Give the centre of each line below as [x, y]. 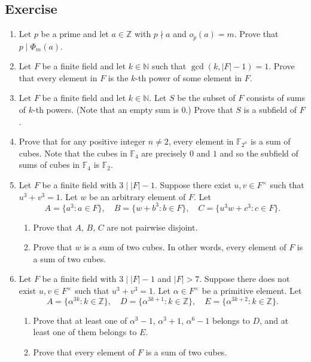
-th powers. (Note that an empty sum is [106, 110]
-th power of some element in [189, 77]
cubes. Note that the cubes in [73, 153]
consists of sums [275, 98]
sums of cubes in [49, 165]
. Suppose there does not [245, 279]
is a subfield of [270, 110]
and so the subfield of [259, 153]
